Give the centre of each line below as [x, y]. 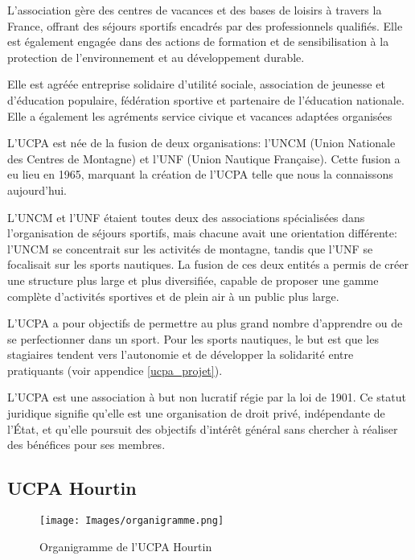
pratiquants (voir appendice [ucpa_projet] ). [115, 370]
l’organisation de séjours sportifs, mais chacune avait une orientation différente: [202, 233]
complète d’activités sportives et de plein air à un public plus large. [173, 296]
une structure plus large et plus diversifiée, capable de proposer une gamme [193, 280]
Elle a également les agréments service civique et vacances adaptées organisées [200, 115]
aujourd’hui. [37, 189]
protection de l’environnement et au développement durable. [156, 57]
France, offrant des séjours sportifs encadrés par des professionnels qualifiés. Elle [205, 25]
